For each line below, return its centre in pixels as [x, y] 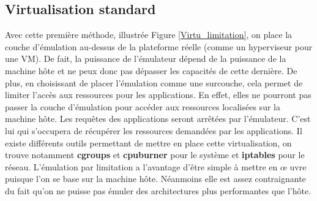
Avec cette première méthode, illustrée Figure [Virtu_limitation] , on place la [149, 35]
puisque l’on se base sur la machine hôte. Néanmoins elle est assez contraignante [155, 179]
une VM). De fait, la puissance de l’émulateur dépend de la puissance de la [146, 59]
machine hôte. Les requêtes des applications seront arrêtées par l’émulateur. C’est [158, 119]
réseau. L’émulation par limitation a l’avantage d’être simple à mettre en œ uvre [156, 166]
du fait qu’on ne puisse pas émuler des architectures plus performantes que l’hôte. [158, 190]
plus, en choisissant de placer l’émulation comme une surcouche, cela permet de [154, 82]
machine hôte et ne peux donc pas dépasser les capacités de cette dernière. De [151, 70]
